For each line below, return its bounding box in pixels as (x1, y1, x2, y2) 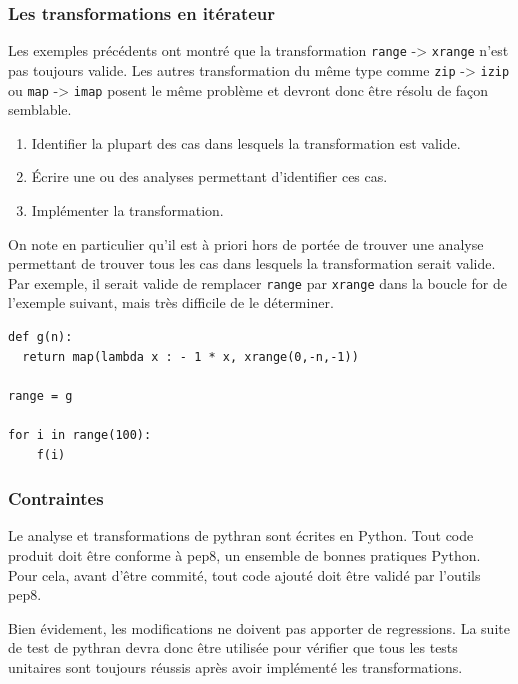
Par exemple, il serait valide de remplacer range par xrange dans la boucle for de (8, 272, 507, 293)
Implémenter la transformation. (31, 199, 224, 220)
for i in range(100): (8, 427, 152, 442)
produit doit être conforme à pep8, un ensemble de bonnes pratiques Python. (8, 544, 481, 565)
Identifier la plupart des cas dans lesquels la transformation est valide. (31, 132, 461, 153)
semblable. (8, 99, 72, 120)
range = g (8, 388, 73, 403)
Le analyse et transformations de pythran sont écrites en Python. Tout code (8, 525, 474, 546)
